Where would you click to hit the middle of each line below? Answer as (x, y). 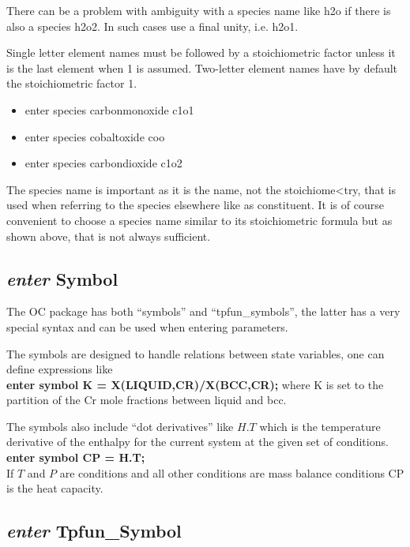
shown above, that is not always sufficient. (109, 236)
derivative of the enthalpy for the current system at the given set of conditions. (197, 442)
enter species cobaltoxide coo (95, 136)
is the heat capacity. (55, 488)
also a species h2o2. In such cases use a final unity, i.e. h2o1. (152, 26)
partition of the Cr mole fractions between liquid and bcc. (147, 400)
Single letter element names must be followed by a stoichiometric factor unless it (201, 52)
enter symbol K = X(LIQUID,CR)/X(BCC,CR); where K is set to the (195, 384)
